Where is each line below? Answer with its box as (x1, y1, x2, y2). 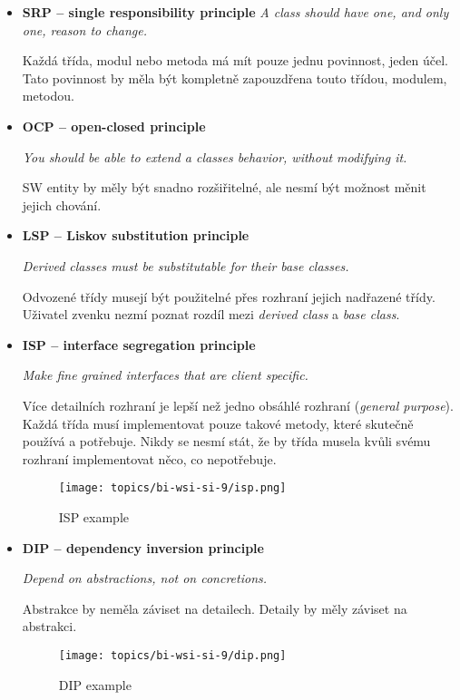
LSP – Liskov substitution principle (22, 226, 250, 245)
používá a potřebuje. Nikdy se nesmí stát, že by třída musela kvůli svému (22, 432, 431, 451)
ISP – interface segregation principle (22, 335, 256, 354)
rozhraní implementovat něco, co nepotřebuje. (22, 449, 277, 468)
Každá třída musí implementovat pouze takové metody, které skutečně (22, 413, 414, 433)
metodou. (22, 86, 74, 105)
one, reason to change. (22, 20, 148, 39)
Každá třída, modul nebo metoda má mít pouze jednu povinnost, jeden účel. (22, 51, 448, 70)
